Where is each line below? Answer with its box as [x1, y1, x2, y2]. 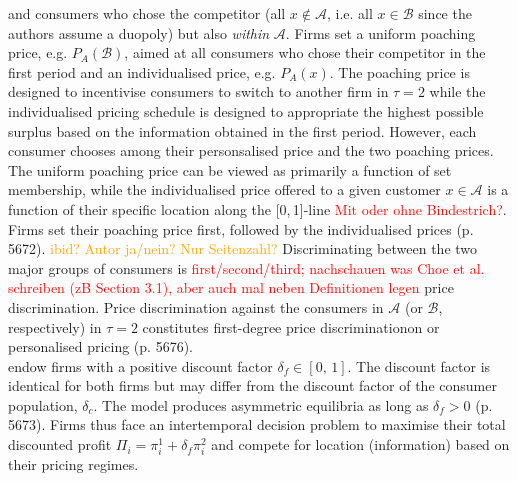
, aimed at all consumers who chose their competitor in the [124, 42, 486, 63]
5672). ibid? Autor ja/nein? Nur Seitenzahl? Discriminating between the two [8, 238, 478, 259]
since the [418, 3, 472, 23]
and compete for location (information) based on [211, 434, 510, 455]
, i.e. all [326, 3, 373, 23]
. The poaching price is [329, 61, 470, 82]
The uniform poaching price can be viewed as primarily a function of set [8, 159, 452, 180]
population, [8, 394, 78, 415]
